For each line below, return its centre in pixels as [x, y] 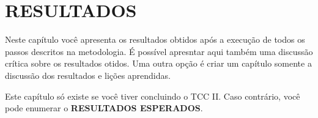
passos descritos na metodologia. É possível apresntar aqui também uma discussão [159, 51]
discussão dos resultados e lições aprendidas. [88, 75]
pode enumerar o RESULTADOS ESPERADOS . [104, 108]
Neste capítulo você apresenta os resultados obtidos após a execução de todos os [155, 39]
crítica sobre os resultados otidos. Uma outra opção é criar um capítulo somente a [158, 63]
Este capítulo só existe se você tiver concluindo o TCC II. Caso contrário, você [153, 96]
